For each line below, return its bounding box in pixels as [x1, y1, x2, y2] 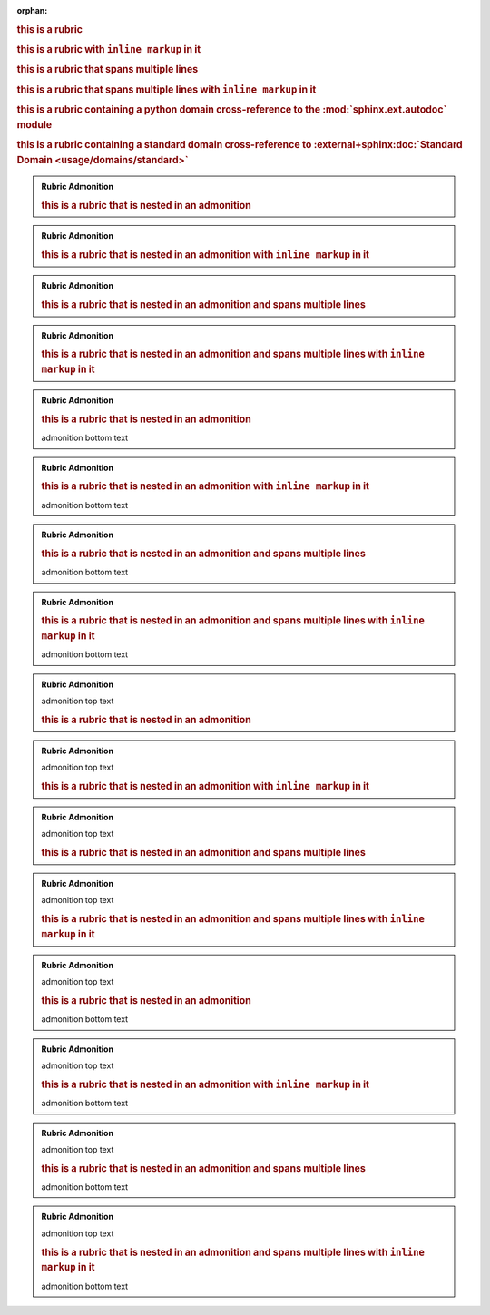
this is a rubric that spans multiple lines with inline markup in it [16, 83, 317, 95]
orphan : [16, 5, 48, 15]
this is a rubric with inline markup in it [16, 44, 201, 56]
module [16, 118, 53, 131]
